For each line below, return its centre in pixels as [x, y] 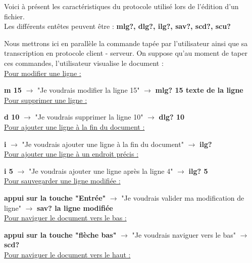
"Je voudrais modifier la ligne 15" [88, 90]
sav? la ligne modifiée [75, 208]
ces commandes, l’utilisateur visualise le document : [84, 63]
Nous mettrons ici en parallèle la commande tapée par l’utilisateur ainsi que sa [126, 43]
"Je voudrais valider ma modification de [183, 197]
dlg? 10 [172, 117]
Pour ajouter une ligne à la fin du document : [74, 126]
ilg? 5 [198, 171]
